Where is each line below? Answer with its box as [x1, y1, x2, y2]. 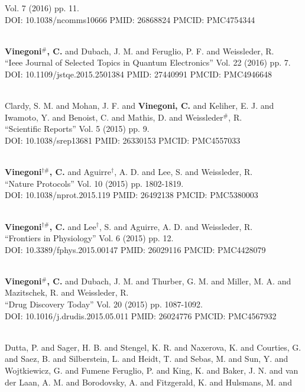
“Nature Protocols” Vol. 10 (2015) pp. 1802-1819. [5, 177, 184, 189]
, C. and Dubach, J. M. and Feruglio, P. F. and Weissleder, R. [47, 44, 274, 57]
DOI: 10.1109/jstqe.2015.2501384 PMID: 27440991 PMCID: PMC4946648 [5, 67, 272, 80]
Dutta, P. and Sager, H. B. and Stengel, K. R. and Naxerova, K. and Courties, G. [5, 341, 301, 353]
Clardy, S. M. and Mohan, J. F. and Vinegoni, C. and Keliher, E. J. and [5, 99, 274, 112]
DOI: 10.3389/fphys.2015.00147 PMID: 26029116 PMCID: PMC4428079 [5, 243, 266, 255]
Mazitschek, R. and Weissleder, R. [5, 286, 129, 299]
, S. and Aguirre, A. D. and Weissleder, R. [99, 220, 253, 232]
